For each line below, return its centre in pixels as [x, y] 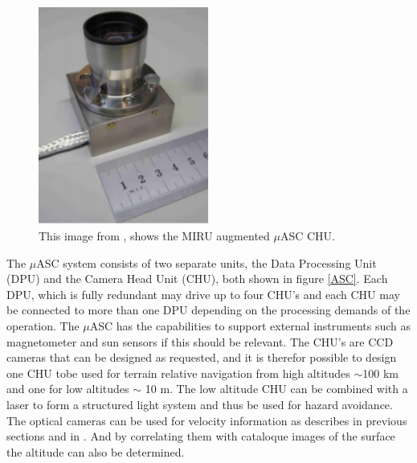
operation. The [43, 325]
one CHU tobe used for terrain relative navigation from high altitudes [178, 373]
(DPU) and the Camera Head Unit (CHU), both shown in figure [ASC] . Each [197, 279]
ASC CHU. [307, 235]
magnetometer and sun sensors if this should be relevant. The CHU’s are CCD [200, 341]
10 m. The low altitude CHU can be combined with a [276, 389]
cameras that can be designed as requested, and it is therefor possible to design [202, 357]
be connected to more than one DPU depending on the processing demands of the [208, 310]
